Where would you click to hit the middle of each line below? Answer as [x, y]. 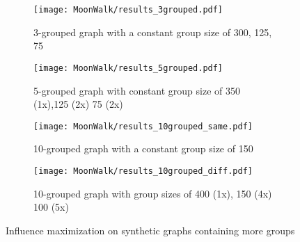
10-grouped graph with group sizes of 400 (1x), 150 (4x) [153, 193]
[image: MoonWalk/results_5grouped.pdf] [128, 68]
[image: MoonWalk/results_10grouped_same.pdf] [143, 126]
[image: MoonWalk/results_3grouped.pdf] [128, 10]
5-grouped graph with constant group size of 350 [137, 90]
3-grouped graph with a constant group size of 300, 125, [153, 32]
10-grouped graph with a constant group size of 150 [143, 148]
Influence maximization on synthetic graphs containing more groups [150, 230]
